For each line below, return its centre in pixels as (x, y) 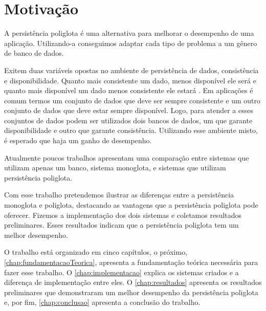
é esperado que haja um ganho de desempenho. (78, 140)
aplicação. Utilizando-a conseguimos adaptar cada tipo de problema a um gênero (131, 43)
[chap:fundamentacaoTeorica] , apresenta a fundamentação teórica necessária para (131, 262)
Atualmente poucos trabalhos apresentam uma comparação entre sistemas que (127, 157)
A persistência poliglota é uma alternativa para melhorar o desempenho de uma (129, 33)
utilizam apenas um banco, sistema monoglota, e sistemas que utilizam (115, 168)
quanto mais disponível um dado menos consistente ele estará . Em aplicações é (129, 90)
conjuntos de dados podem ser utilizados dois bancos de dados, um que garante (128, 120)
